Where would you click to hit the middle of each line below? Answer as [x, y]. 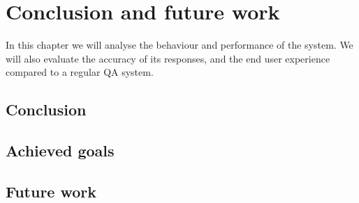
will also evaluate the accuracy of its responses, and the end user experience [168, 58]
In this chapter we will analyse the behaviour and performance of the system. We [179, 45]
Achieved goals [60, 151]
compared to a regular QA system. [80, 72]
